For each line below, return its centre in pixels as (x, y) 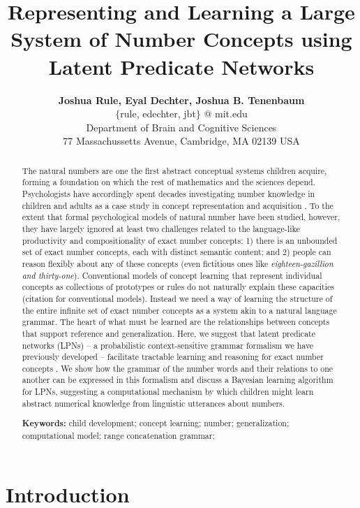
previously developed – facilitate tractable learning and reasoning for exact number (173, 357)
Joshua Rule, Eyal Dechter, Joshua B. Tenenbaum (181, 100)
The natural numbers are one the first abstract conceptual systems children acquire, (174, 170)
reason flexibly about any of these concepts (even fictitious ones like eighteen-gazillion (178, 263)
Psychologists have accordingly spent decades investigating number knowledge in (168, 193)
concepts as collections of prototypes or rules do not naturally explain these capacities (178, 287)
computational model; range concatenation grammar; (118, 435)
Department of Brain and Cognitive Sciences (181, 127)
